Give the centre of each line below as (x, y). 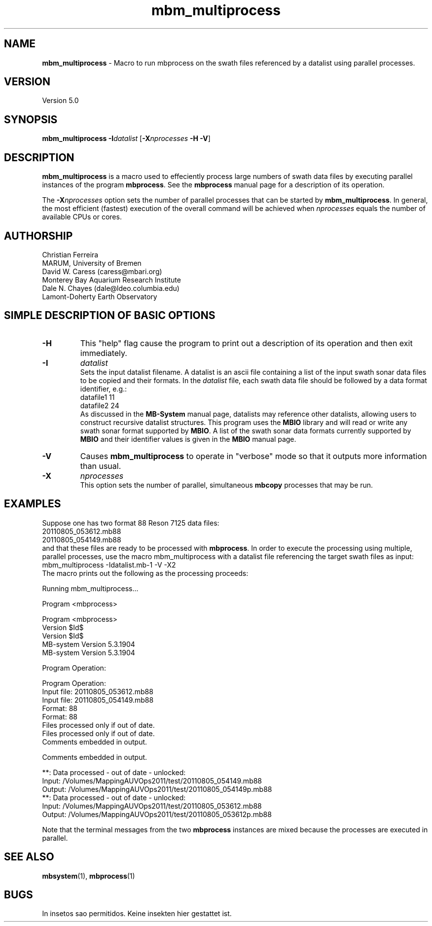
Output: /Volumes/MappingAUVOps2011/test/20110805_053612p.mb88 (157, 814)
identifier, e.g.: (104, 389)
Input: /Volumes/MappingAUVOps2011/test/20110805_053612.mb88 (152, 806)
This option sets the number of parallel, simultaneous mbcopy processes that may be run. (227, 485)
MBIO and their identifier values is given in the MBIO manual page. (188, 439)
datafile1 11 (97, 397)
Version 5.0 (60, 101)
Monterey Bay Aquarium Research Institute (111, 280)
